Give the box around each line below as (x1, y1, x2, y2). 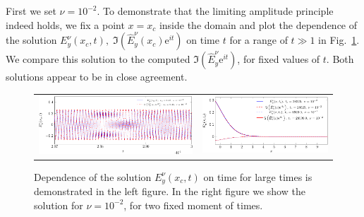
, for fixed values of (237, 52, 320, 66)
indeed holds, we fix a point (6, 17, 125, 32)
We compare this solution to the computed (6, 52, 190, 66)
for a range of (229, 33, 288, 47)
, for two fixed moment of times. (123, 197, 263, 212)
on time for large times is (203, 169, 313, 184)
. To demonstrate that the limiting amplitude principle (97, 4, 334, 18)
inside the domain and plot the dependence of (159, 17, 358, 32)
